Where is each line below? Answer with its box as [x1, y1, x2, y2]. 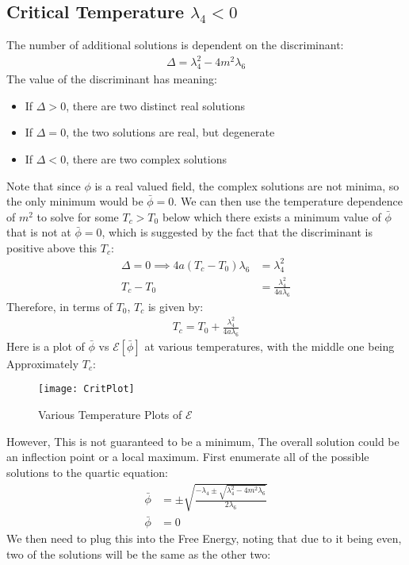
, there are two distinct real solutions [66, 97, 246, 113]
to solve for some [36, 208, 119, 225]
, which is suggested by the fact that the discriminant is [101, 224, 373, 240]
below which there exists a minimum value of [162, 208, 381, 225]
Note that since [6, 177, 81, 194]
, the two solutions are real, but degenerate [66, 124, 275, 140]
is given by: [147, 298, 204, 314]
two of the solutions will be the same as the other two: [6, 545, 271, 562]
